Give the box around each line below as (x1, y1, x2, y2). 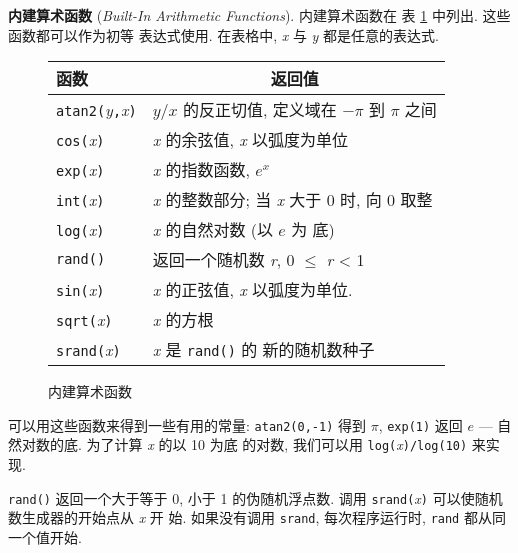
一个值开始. (8, 527, 82, 547)
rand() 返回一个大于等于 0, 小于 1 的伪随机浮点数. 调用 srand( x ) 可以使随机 (8, 487, 503, 508)
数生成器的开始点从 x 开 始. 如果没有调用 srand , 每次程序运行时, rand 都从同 (8, 507, 506, 528)
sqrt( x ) (56, 307, 113, 331)
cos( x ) (56, 127, 105, 151)
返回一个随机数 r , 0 (152, 248, 295, 272)
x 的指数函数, (152, 158, 250, 182)
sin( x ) (56, 277, 105, 301)
